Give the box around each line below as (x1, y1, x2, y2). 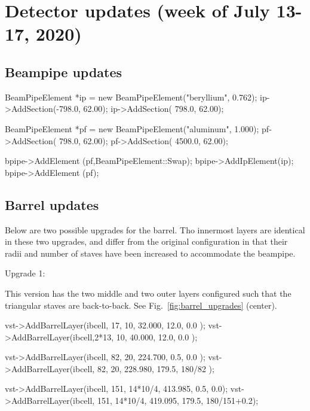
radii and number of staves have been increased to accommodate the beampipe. (5, 246, 296, 259)
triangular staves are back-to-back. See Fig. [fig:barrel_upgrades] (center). (5, 299, 277, 311)
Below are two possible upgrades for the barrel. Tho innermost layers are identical (5, 223, 305, 236)
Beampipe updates (5, 62, 122, 81)
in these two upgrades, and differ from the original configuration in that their (5, 235, 288, 248)
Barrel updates (5, 195, 99, 214)
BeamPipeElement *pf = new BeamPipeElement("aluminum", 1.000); (5, 122, 259, 135)
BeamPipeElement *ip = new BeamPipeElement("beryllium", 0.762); (5, 90, 257, 103)
